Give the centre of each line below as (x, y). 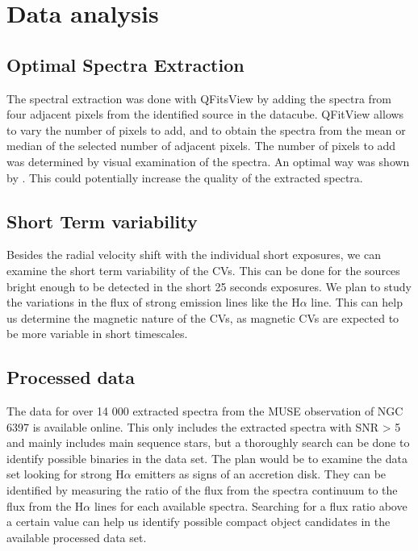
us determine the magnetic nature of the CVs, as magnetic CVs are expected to (203, 317)
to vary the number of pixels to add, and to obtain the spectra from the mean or (206, 129)
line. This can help (357, 302)
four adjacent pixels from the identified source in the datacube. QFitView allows (205, 114)
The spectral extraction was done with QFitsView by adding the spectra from (199, 98)
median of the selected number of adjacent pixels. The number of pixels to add (201, 146)
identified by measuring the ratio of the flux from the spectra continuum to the (202, 490)
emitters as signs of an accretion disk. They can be (261, 474)
